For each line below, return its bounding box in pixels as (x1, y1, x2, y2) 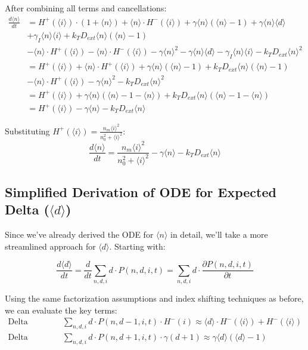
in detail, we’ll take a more (170, 228, 268, 240)
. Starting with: (109, 240, 166, 252)
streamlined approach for (5, 240, 96, 252)
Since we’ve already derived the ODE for (5, 228, 154, 240)
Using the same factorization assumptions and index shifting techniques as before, (5, 291, 304, 304)
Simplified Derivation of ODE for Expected (5, 182, 276, 201)
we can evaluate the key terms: (5, 303, 117, 316)
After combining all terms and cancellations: (5, 2, 167, 14)
